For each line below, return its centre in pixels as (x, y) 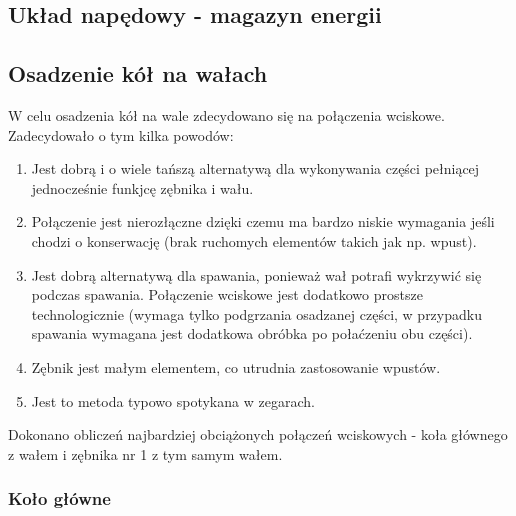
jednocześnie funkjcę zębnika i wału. (142, 187)
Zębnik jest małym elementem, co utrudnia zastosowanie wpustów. (236, 366)
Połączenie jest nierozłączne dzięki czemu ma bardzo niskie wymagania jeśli (263, 221)
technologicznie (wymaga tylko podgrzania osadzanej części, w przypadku (256, 313)
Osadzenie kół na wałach (138, 73)
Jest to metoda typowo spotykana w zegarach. (173, 400)
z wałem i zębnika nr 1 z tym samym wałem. (145, 453)
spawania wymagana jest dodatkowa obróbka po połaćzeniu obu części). (252, 333)
